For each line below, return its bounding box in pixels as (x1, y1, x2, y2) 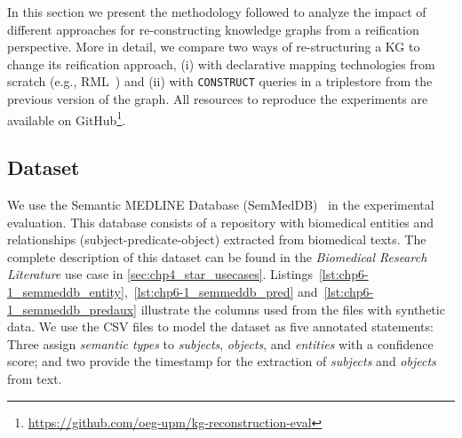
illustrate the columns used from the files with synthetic (140, 299, 445, 318)
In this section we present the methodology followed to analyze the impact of (7, 3, 426, 20)
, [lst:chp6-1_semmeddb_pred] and (123, 283, 318, 301)
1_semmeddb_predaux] (7, 299, 137, 318)
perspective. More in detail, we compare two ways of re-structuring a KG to (7, 37, 420, 56)
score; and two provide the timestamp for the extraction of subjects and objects (7, 352, 436, 370)
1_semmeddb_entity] (7, 283, 124, 301)
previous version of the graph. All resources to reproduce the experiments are (7, 90, 428, 108)
